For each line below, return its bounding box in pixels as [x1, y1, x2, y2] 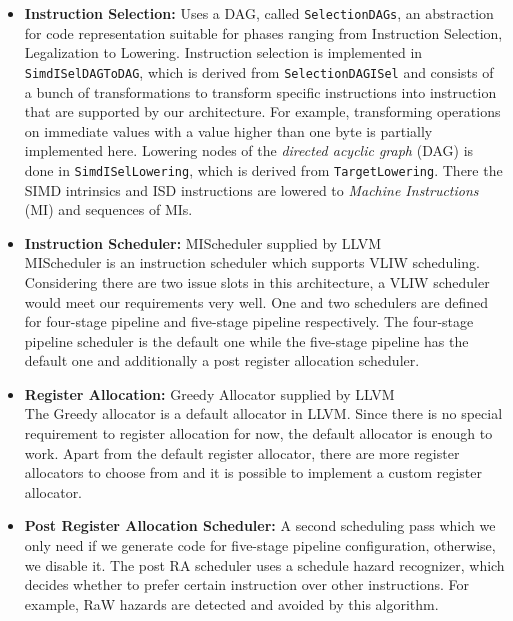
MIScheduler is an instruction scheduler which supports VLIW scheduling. [24, 252, 480, 273]
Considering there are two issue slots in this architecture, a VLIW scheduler [24, 271, 490, 292]
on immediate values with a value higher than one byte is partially [24, 120, 433, 141]
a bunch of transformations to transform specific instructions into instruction [24, 81, 497, 102]
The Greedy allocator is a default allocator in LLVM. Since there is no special [24, 403, 503, 424]
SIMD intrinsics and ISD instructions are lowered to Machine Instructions [24, 179, 479, 200]
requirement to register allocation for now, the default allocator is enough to [24, 423, 493, 444]
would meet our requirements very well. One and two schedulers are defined [24, 291, 488, 312]
